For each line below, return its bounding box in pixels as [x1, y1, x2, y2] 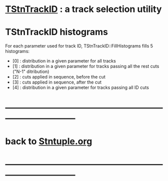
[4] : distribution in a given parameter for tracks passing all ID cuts [12, 84, 149, 90]
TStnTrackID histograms [5, 26, 108, 38]
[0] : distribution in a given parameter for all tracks [12, 58, 116, 64]
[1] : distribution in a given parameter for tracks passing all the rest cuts [12, 63, 159, 69]
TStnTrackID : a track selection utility [5, 3, 162, 15]
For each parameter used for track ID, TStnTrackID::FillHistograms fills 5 [5, 43, 153, 49]
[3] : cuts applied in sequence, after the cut [12, 79, 101, 85]
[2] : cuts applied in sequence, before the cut [12, 74, 106, 80]
